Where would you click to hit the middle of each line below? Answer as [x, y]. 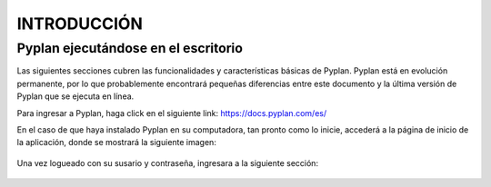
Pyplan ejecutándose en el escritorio [130, 48]
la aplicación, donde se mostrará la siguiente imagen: [117, 143]
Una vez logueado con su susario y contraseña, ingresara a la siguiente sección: [167, 162]
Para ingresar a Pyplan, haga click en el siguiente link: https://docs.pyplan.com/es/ [172, 113]
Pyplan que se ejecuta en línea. [75, 96]
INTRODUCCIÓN [80, 24]
